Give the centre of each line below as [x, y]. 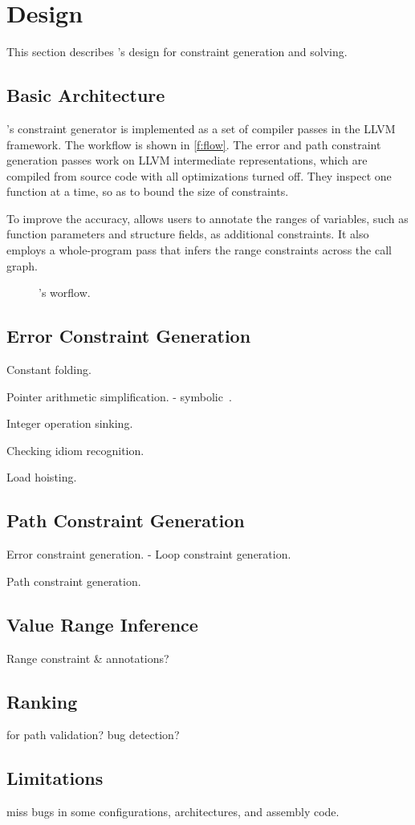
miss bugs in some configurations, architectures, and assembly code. [173, 812]
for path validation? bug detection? [93, 735]
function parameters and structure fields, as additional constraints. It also [188, 234]
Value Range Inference [102, 624]
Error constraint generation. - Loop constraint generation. [149, 554]
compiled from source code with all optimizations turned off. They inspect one [199, 175]
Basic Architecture [86, 95]
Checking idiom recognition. [75, 450]
